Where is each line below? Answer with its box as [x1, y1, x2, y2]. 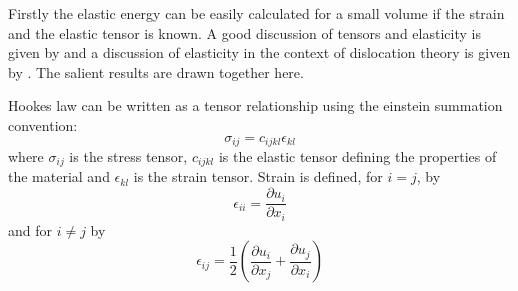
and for [8, 219, 53, 240]
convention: [8, 114, 78, 135]
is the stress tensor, [69, 146, 188, 167]
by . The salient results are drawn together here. [8, 61, 304, 82]
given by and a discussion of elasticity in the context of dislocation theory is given [8, 42, 511, 63]
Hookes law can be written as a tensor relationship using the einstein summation [8, 95, 503, 116]
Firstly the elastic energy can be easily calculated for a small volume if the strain [8, 3, 505, 23]
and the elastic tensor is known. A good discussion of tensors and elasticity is [8, 22, 481, 43]
